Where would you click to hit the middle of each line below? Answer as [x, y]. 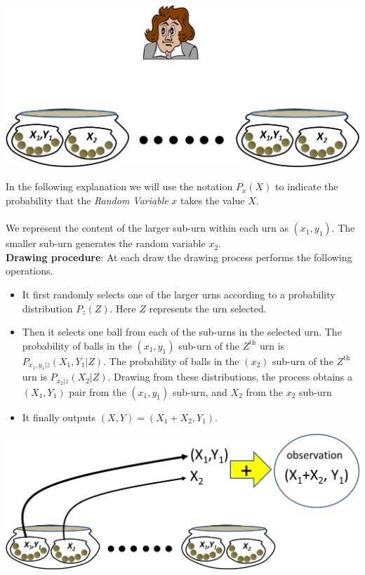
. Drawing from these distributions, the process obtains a [230, 377]
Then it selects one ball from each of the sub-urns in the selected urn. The [182, 332]
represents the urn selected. [208, 308]
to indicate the [307, 186]
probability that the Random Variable [87, 200]
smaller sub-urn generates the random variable [106, 243]
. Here [123, 308]
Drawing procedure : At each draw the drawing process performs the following [179, 257]
